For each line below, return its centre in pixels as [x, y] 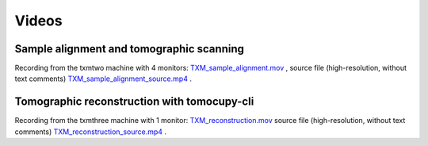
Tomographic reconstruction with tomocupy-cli [134, 102]
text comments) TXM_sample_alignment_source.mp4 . [103, 79]
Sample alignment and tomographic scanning [130, 49]
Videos [38, 21]
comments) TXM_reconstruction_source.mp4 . [90, 132]
